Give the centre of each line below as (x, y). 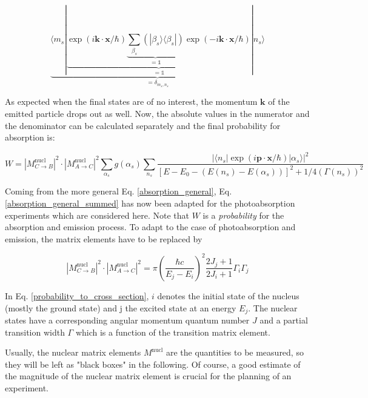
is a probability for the (243, 215)
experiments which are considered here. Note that (97, 215)
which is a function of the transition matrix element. (173, 332)
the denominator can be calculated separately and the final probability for (143, 125)
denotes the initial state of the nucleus (228, 295)
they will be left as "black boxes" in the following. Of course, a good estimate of (153, 364)
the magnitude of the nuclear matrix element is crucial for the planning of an (148, 376)
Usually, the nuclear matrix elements (73, 352)
